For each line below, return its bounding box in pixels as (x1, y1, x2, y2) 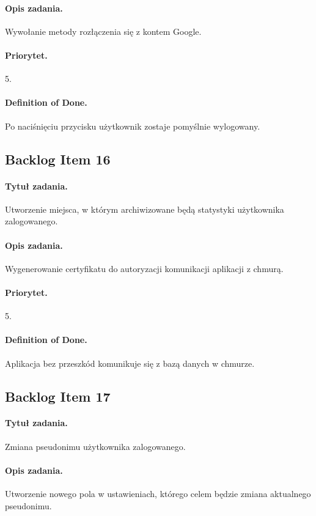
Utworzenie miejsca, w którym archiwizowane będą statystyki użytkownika (5, 202, 284, 215)
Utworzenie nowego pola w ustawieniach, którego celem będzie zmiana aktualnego (5, 487, 311, 500)
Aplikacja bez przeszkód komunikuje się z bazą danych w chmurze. (5, 356, 255, 369)
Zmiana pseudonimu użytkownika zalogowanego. (5, 440, 186, 452)
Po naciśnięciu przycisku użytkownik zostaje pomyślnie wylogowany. (5, 119, 260, 132)
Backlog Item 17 (5, 386, 111, 405)
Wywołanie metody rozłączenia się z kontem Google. (5, 24, 202, 37)
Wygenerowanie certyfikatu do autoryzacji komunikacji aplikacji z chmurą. (5, 262, 284, 275)
